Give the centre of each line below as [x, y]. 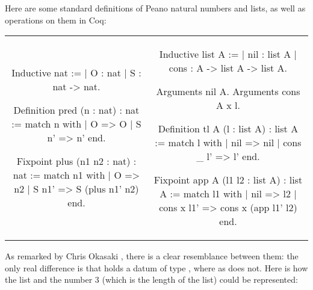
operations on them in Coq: [56, 20]
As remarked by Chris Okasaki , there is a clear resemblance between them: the [152, 256]
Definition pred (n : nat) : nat [76, 110]
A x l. [228, 105]
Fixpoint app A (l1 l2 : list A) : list [228, 180]
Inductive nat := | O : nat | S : [76, 73]
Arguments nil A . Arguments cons [228, 91]
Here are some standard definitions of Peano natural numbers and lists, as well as [155, 8]
